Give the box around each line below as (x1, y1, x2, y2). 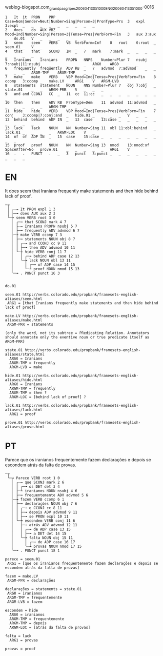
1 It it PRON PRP (5, 15, 56, 20)
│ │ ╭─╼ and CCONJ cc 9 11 (11, 241, 67, 246)
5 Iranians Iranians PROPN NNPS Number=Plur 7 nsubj (5, 57, 147, 62)
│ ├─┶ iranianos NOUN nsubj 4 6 (11, 488, 78, 493)
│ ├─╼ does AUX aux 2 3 (7, 211, 56, 216)
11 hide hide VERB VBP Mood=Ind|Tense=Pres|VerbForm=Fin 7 (5, 108, 156, 114)
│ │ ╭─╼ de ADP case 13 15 (11, 527, 71, 532)
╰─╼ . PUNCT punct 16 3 (11, 271, 60, 276)
